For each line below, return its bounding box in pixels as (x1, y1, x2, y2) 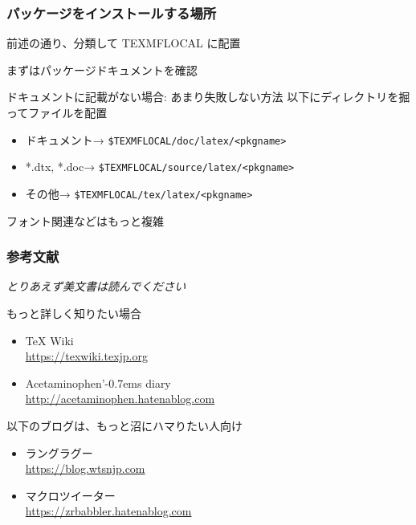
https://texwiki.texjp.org (25, 348, 149, 364)
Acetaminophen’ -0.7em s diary (25, 374, 171, 391)
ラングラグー (25, 444, 93, 461)
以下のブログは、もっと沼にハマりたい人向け (6, 417, 243, 433)
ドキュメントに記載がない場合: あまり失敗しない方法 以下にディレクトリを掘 (6, 88, 410, 105)
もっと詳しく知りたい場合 (6, 304, 141, 321)
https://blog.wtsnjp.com (25, 460, 145, 477)
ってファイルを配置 (6, 104, 108, 120)
